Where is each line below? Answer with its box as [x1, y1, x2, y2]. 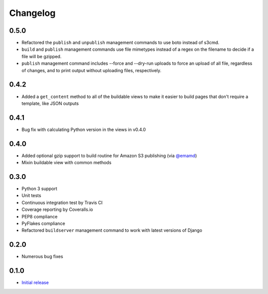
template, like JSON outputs [21, 100, 79, 106]
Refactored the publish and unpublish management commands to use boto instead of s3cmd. [21, 40, 219, 46]
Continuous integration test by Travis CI [21, 199, 103, 205]
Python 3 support [21, 186, 58, 192]
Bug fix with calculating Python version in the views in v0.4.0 [21, 126, 146, 132]
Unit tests [21, 193, 42, 198]
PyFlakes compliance [21, 220, 66, 226]
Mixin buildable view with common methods [21, 160, 112, 166]
